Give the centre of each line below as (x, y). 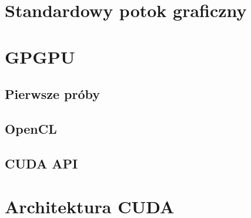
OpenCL (31, 128)
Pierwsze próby (52, 94)
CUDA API (41, 163)
